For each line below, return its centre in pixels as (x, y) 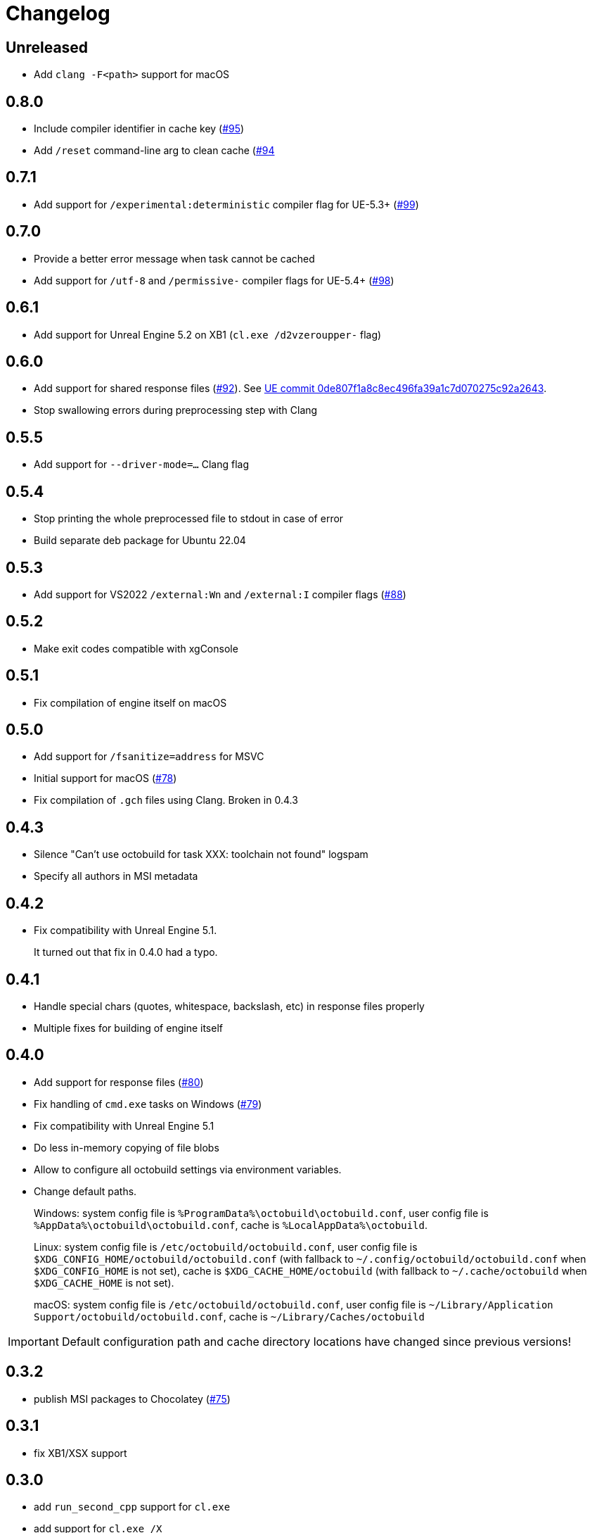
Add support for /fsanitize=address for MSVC (149, 757)
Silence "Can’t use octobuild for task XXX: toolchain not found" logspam (201, 854)
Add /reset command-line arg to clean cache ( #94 (154, 151)
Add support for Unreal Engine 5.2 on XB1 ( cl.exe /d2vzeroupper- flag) (208, 334)
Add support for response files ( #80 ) (119, 1082)
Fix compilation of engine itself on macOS (130, 702)
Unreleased (47, 47)
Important (33, 1341)
